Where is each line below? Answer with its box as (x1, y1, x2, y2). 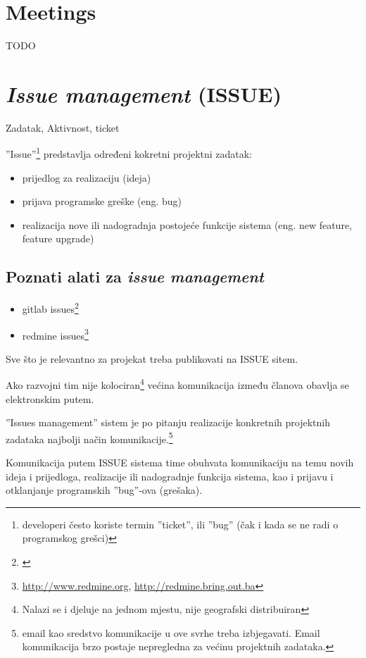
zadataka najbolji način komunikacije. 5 (6, 429, 173, 446)
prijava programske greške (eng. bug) (22, 194, 182, 209)
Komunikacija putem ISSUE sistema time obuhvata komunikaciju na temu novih (6, 455, 354, 470)
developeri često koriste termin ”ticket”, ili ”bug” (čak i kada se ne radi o (22, 516, 339, 531)
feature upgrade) (22, 231, 94, 246)
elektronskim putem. (6, 391, 94, 406)
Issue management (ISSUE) (6, 79, 282, 108)
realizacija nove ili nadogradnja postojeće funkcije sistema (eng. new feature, (22, 217, 352, 232)
